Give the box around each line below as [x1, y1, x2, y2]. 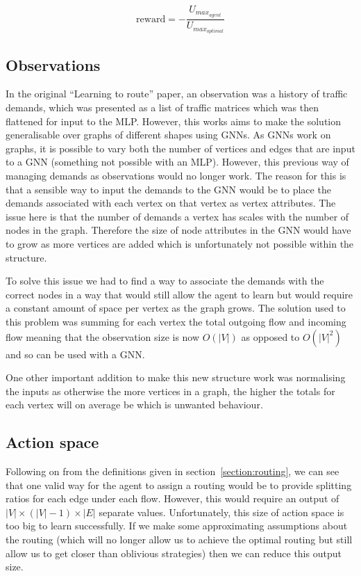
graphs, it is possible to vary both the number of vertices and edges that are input [6, 141, 355, 155]
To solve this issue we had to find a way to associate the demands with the [6, 273, 324, 288]
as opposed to [241, 329, 300, 344]
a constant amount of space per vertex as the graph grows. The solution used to [6, 301, 346, 315]
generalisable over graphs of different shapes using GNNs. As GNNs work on [6, 127, 331, 142]
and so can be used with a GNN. [6, 346, 145, 361]
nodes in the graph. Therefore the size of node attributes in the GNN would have [6, 223, 351, 237]
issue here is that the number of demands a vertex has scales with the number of [6, 209, 349, 223]
